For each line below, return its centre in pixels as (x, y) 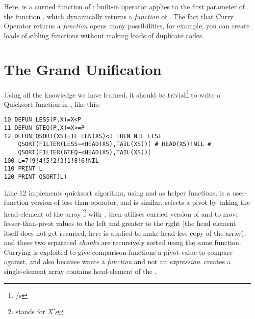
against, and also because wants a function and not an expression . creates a (117, 261)
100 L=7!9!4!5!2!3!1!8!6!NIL (51, 160)
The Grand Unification (83, 69)
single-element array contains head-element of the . (80, 271)
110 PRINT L (23, 169)
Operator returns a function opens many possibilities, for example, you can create (127, 26)
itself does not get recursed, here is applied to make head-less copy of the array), (125, 233)
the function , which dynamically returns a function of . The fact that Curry (119, 16)
